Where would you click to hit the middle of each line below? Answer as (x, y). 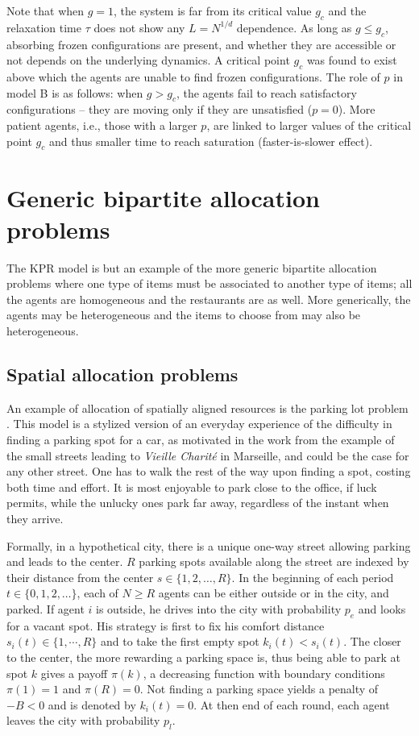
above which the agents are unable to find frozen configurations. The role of (193, 76)
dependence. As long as (294, 27)
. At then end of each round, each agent (292, 704)
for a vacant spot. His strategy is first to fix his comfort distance (166, 625)
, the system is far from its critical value (213, 10)
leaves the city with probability (83, 720)
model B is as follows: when (75, 92)
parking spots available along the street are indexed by (274, 561)
